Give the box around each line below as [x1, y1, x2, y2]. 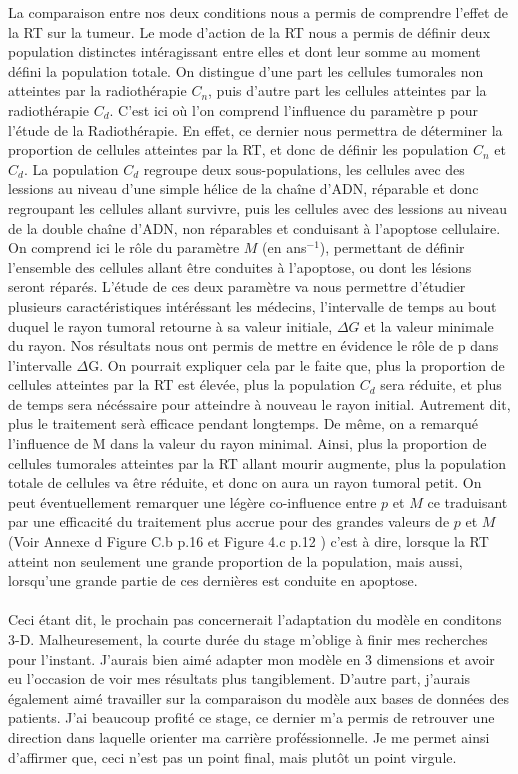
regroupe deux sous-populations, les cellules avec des [143, 158, 465, 179]
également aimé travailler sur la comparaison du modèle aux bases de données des [8, 687, 510, 708]
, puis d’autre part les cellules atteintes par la [208, 80, 487, 101]
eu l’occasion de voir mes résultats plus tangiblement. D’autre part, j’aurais [8, 668, 471, 689]
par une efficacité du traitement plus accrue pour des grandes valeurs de [8, 511, 450, 532]
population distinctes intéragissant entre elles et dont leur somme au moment [8, 41, 481, 62]
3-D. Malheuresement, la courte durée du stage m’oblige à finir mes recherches [8, 629, 488, 649]
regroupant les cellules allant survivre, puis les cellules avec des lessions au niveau [8, 197, 508, 218]
